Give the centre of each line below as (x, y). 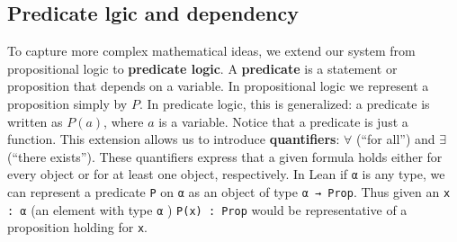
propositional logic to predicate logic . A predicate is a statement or (202, 68)
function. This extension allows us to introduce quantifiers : (174, 139)
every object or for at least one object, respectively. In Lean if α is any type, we (226, 174)
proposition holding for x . (77, 227)
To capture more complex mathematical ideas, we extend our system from (211, 51)
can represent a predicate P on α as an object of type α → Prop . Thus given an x (229, 192)
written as (35, 121)
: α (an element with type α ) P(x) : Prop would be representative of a (207, 209)
